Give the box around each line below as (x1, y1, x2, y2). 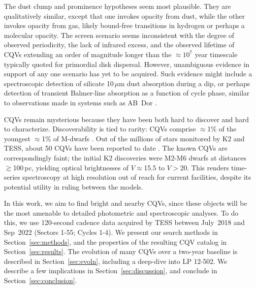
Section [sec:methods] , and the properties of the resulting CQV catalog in (4, 236, 227, 247)
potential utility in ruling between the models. (4, 181, 143, 192)
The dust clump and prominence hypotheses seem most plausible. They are (4, 1, 231, 11)
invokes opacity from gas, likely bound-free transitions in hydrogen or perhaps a (4, 20, 245, 31)
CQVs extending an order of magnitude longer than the (4, 49, 172, 59)
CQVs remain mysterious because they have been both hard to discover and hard (4, 114, 249, 124)
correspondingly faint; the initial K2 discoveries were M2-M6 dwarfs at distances (4, 152, 247, 162)
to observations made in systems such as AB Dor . (4, 97, 157, 107)
